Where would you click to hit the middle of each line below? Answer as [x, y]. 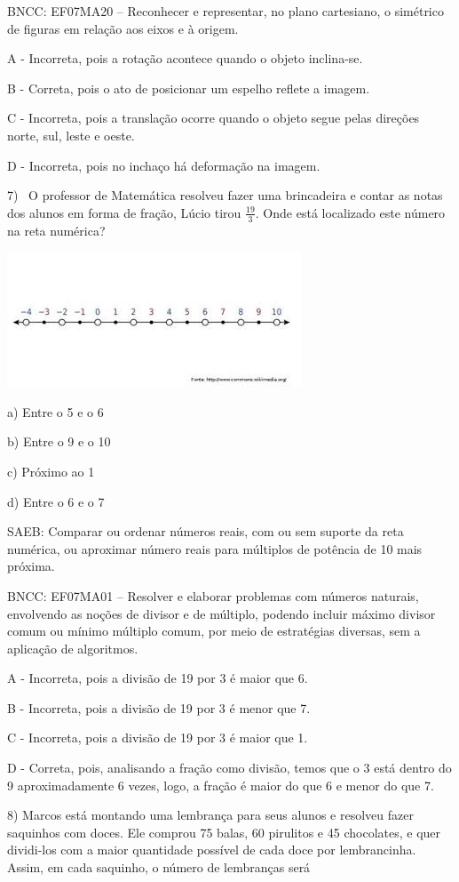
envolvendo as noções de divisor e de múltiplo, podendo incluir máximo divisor [222, 613]
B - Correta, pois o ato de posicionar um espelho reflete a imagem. [189, 88]
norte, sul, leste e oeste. [71, 135]
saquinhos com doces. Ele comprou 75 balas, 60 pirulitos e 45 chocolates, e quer [224, 832]
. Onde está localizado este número [350, 212]
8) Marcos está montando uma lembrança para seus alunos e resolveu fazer [210, 815]
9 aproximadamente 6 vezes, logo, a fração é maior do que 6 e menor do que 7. [221, 785]
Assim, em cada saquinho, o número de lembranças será [159, 867]
